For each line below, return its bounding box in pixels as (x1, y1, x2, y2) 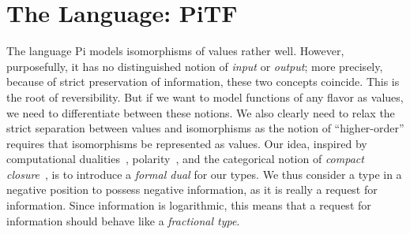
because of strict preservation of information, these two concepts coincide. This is (6, 73, 400, 90)
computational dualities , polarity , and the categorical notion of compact (6, 150, 364, 167)
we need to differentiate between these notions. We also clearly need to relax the (6, 104, 395, 121)
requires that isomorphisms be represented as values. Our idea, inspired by (6, 135, 367, 151)
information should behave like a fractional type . (6, 212, 240, 228)
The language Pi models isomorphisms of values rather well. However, (6, 43, 344, 59)
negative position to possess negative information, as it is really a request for (6, 181, 378, 198)
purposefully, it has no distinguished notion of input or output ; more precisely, (6, 58, 383, 74)
